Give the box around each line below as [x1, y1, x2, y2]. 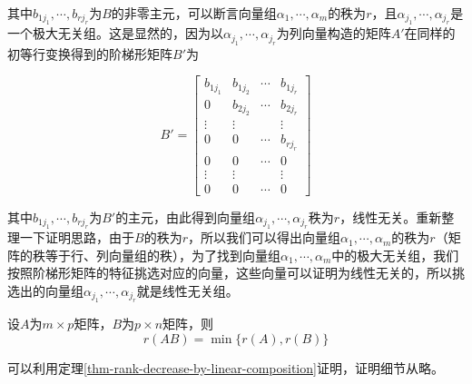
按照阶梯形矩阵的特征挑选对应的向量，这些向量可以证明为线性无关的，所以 [7, 263, 452, 282]
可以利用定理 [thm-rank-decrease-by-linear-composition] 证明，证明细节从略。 [7, 359, 444, 378]
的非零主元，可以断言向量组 [111, 4, 277, 22]
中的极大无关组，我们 [331, 245, 459, 264]
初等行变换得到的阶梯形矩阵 [7, 44, 172, 63]
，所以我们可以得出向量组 [187, 228, 340, 247]
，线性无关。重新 [339, 207, 442, 226]
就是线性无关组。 [136, 281, 239, 300]
